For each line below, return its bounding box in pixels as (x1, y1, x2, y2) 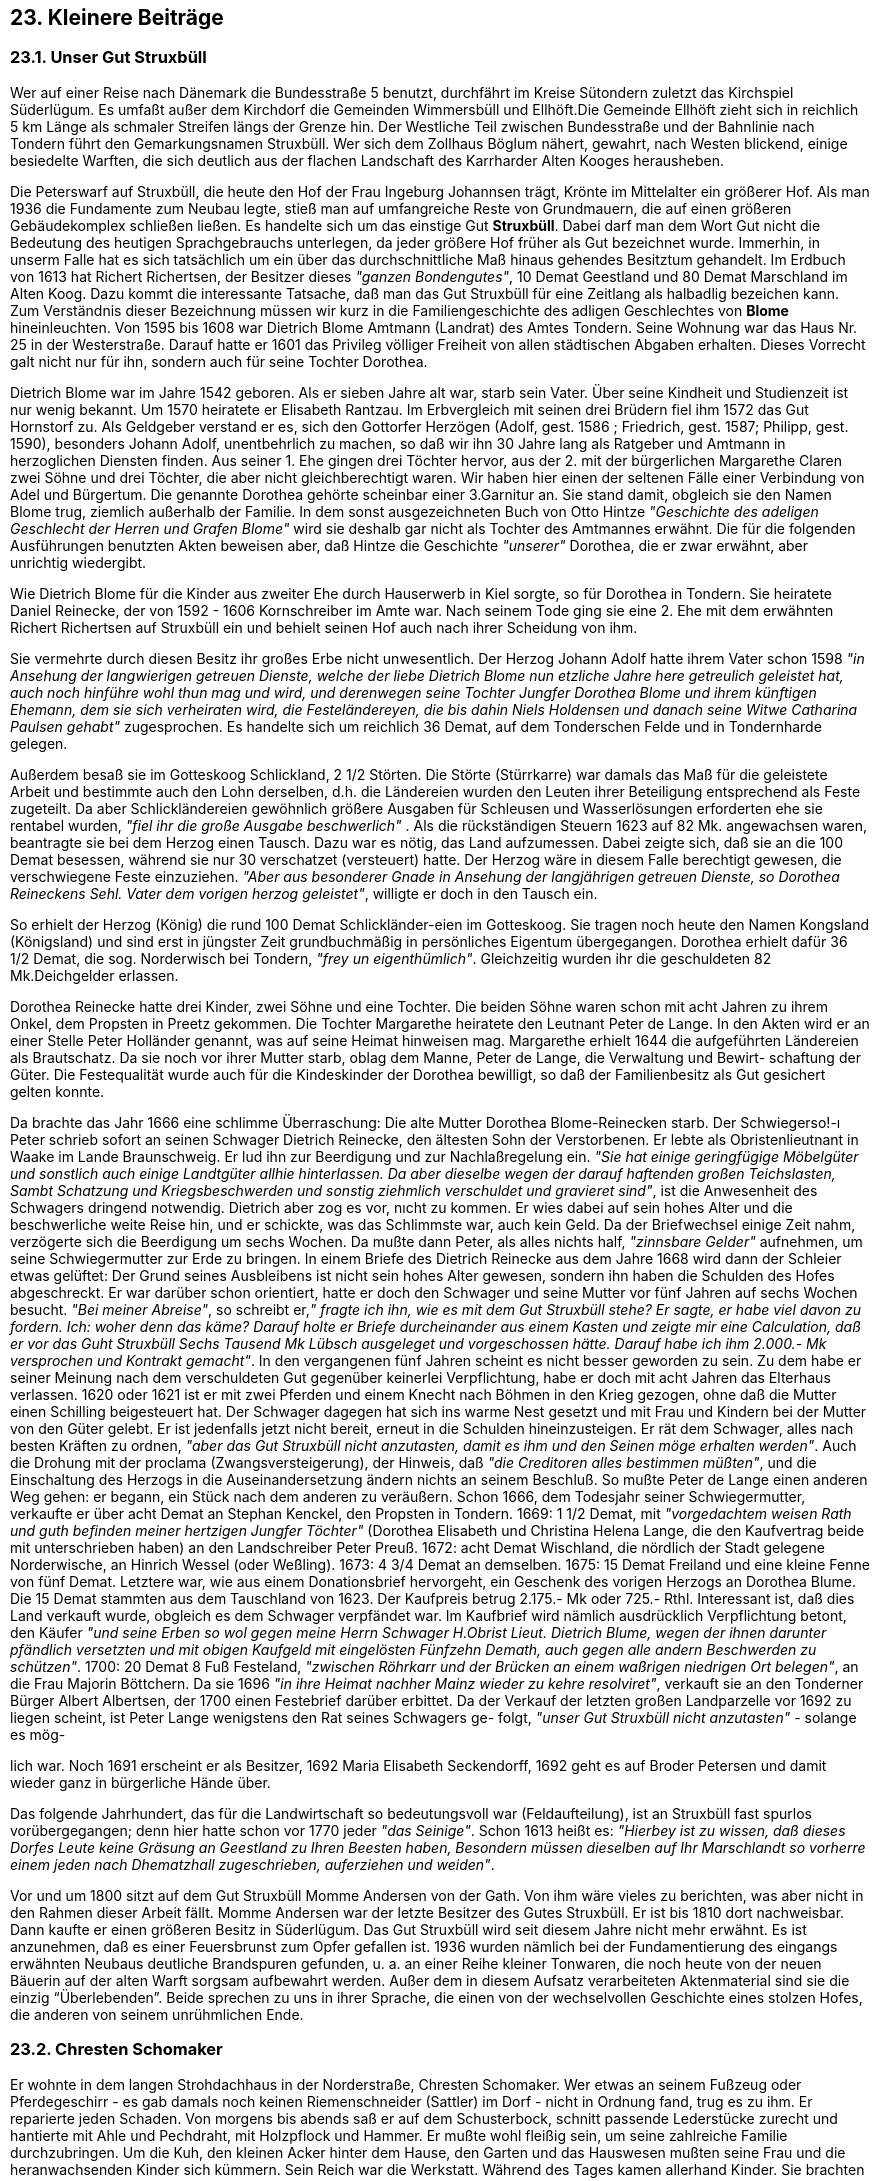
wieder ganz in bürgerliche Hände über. (10, 1773, 271, 1791)
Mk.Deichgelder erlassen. (10, 966, 179, 984)
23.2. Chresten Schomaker (10, 2039, 223, 2060)
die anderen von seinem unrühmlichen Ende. (10, 2005, 304, 2023)
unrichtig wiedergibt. (10, 553, 147, 571)
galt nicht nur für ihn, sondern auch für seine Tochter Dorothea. (10, 352, 428, 370)
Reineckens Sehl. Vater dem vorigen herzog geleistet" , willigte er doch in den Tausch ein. (10, 884, 598, 902)
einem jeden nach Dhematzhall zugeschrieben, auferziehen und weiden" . (10, 1855, 495, 1873)
